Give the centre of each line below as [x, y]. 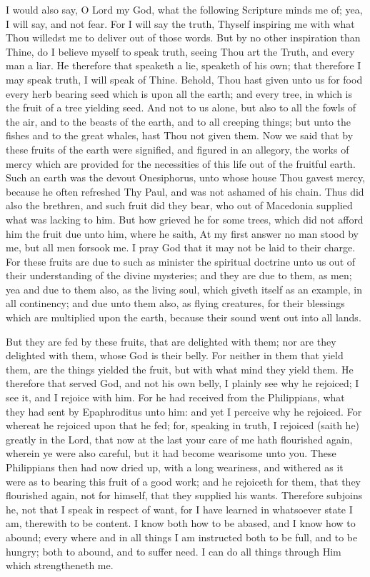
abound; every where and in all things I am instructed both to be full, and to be [182, 537]
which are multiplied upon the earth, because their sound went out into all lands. [184, 317]
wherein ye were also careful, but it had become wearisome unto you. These [171, 453]
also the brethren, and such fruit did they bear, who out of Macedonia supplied [179, 205]
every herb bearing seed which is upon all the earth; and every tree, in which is [179, 93]
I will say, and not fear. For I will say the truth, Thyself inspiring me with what [180, 23]
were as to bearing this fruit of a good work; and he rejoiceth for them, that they [184, 481]
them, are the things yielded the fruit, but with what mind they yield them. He [180, 369]
